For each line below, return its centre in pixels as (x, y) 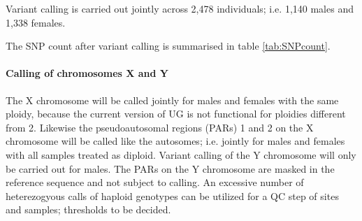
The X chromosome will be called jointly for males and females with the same (172, 100)
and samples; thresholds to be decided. (88, 209)
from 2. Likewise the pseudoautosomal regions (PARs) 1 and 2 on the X (160, 127)
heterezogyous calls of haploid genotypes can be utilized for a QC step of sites (172, 195)
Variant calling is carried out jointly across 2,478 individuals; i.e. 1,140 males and (180, 8)
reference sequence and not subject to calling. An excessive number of (155, 182)
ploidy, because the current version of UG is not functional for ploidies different (176, 114)
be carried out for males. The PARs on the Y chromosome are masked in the (170, 168)
